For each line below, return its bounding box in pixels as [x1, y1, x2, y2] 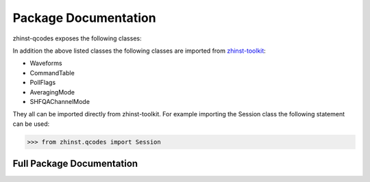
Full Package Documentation [12, 158, 138, 170]
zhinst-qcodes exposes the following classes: [12, 34, 142, 42]
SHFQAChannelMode [29, 97, 90, 105]
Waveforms [29, 59, 62, 68]
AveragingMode [29, 88, 75, 96]
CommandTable [29, 68, 75, 77]
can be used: [12, 120, 50, 128]
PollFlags [29, 79, 56, 87]
